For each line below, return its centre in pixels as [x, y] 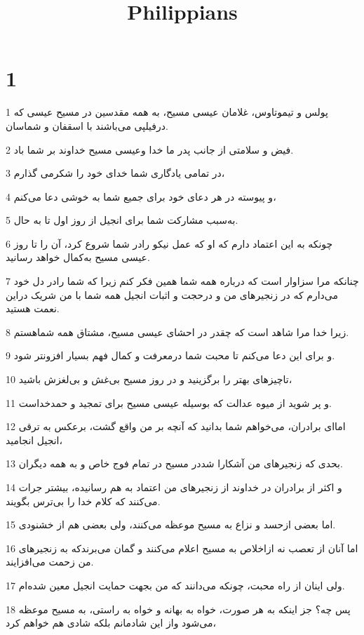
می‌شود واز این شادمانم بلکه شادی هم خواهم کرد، [111, 623]
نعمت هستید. [33, 308]
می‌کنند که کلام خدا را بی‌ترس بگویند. [83, 501]
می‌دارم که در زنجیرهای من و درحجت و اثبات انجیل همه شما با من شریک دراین [172, 294]
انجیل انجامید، [34, 440]
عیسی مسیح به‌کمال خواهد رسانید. [78, 257]
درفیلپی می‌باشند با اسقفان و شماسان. [87, 125]
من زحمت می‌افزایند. [50, 562]
